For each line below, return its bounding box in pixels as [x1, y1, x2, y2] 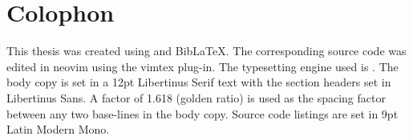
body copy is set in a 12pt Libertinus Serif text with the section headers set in [6, 74, 391, 90]
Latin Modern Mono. [6, 121, 110, 138]
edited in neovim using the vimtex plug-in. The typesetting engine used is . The [6, 58, 399, 74]
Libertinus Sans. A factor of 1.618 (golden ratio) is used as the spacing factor [6, 89, 386, 106]
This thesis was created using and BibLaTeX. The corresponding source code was [6, 42, 407, 59]
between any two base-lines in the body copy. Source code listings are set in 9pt [6, 105, 399, 122]
